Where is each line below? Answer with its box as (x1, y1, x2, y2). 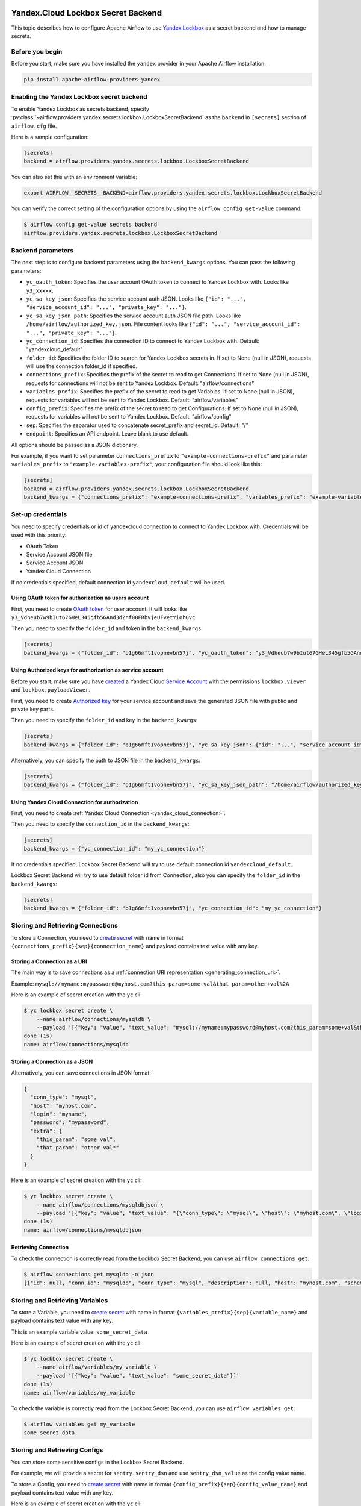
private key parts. (11, 705, 55, 713)
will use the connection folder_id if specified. (26, 363, 138, 370)
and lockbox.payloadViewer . (11, 686, 90, 693)
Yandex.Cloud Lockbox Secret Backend (11, 8, 162, 18)
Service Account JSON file (26, 551, 93, 558)
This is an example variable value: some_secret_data (11, 1328, 147, 1336)
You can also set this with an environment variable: (11, 173, 138, 181)
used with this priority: (11, 531, 67, 539)
